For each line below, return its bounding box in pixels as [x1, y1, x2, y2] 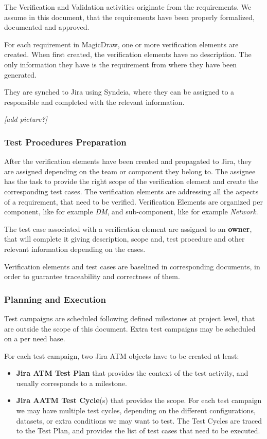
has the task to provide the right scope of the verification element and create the [4, 176, 258, 187]
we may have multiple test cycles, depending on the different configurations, [16, 405, 256, 416]
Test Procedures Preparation [4, 135, 127, 148]
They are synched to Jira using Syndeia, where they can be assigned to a [4, 86, 235, 97]
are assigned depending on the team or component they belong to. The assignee [4, 166, 256, 176]
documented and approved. [4, 22, 90, 32]
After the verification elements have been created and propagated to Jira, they [4, 156, 252, 167]
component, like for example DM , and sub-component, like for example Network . [4, 206, 258, 217]
